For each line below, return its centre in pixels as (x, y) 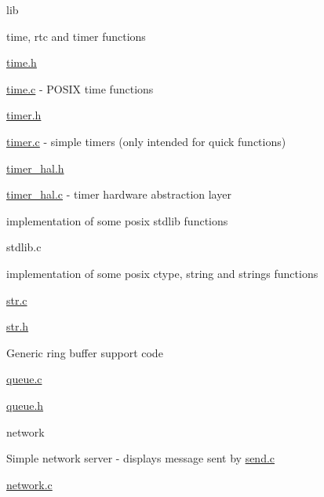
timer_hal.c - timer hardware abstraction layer (119, 194)
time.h (22, 62)
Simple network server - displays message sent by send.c (141, 458)
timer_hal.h (35, 168)
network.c (29, 484)
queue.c (24, 379)
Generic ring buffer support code (85, 352)
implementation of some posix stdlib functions (117, 220)
